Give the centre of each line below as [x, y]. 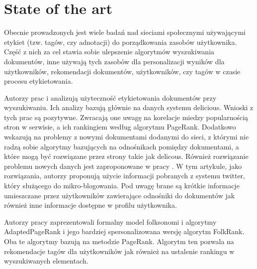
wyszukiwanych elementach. [46, 261]
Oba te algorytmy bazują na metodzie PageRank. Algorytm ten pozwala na [119, 241]
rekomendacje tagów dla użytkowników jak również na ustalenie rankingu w [119, 251]
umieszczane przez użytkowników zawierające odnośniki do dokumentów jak [120, 195]
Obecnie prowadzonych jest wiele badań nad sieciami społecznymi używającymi [125, 32]
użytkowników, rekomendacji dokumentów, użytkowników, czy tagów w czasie [122, 71]
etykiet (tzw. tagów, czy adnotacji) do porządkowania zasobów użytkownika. [121, 42]
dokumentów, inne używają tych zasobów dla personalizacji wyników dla [114, 61]
